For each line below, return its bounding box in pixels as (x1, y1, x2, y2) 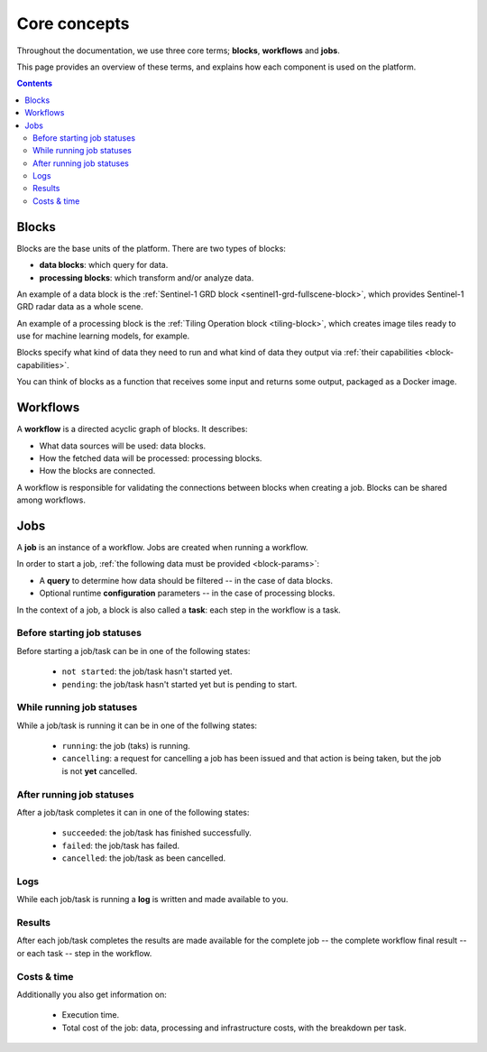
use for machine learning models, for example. (16, 330, 190, 342)
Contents (16, 78, 53, 89)
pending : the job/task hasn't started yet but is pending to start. (61, 678, 298, 689)
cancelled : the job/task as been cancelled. (61, 853, 225, 863)
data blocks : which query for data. (39, 260, 169, 271)
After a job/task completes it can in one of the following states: (16, 807, 250, 817)
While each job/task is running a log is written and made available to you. (16, 894, 289, 905)
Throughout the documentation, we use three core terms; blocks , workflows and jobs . (16, 45, 340, 56)
